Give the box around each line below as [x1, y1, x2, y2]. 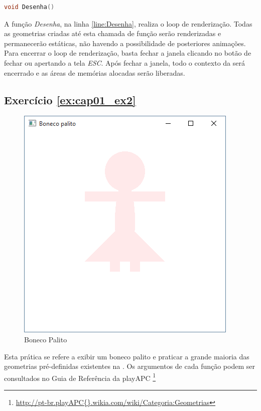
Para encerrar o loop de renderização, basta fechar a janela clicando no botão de [4, 48, 251, 58]
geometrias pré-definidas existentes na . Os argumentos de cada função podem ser [4, 361, 255, 371]
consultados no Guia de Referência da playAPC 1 [4, 371, 156, 383]
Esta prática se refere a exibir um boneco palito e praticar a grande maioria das [4, 351, 249, 361]
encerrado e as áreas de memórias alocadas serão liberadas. [4, 67, 185, 78]
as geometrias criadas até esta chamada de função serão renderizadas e [4, 28, 221, 39]
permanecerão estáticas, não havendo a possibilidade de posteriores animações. [4, 38, 246, 48]
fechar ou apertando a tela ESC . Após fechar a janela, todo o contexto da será [4, 57, 245, 68]
